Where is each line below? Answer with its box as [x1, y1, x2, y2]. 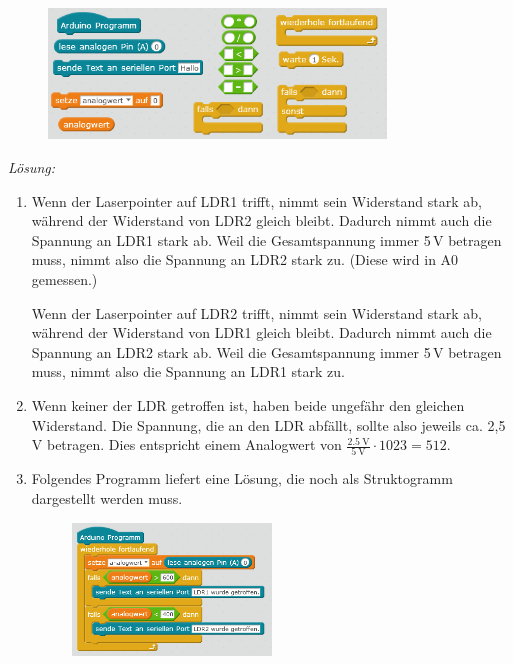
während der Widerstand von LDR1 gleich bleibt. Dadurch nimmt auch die [31, 322, 492, 343]
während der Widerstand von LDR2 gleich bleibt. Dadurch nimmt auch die [31, 210, 492, 231]
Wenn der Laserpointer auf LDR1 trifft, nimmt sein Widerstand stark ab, [31, 190, 482, 211]
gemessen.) [31, 269, 98, 289]
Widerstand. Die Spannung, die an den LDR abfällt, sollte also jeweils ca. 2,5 [31, 414, 506, 435]
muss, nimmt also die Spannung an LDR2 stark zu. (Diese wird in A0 [31, 249, 459, 270]
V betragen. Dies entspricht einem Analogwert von [31, 434, 342, 455]
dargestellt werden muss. [31, 488, 183, 509]
